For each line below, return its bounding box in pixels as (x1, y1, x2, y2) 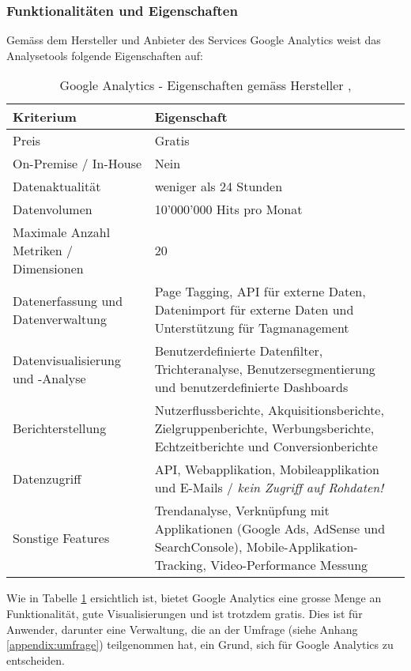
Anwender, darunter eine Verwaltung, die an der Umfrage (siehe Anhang (6, 620, 358, 637)
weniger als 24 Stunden (154, 177, 283, 196)
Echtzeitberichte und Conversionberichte (154, 437, 378, 456)
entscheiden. (6, 651, 65, 668)
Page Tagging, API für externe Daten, (154, 282, 366, 301)
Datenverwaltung (13, 309, 107, 328)
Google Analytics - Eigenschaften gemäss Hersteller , (59, 76, 352, 95)
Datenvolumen (13, 200, 92, 219)
